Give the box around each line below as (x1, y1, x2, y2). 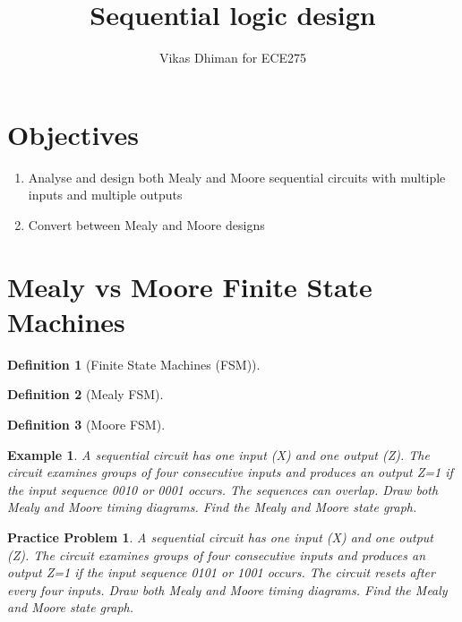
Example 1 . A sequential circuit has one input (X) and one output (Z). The (7, 445, 430, 464)
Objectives (7, 115, 139, 152)
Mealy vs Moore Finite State (7, 268, 372, 304)
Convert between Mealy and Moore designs (28, 215, 265, 234)
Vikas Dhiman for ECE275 (158, 48, 307, 67)
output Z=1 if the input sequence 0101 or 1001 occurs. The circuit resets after (7, 563, 435, 582)
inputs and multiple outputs (28, 185, 183, 204)
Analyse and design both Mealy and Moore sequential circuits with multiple (28, 167, 446, 186)
